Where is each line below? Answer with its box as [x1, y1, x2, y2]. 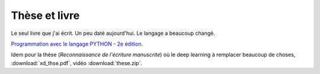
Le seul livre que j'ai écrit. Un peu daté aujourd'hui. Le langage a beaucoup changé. [11, 30, 216, 37]
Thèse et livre [11, 9, 80, 22]
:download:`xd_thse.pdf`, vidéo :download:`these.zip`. [11, 59, 142, 66]
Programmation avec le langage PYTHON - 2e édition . [11, 40, 143, 47]
